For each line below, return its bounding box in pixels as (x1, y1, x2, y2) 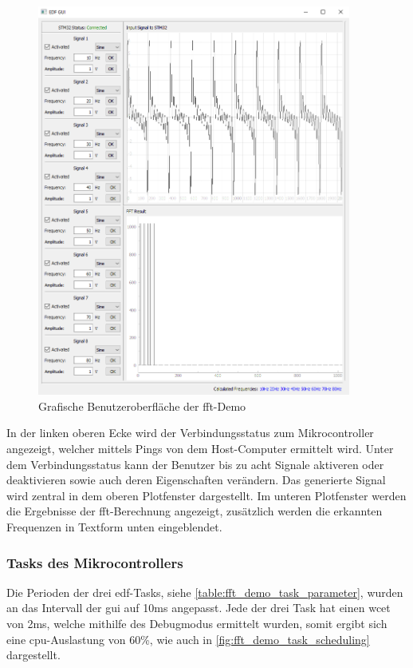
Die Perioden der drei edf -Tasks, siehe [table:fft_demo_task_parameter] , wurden (6, 583, 403, 600)
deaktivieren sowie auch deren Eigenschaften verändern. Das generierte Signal (6, 471, 386, 488)
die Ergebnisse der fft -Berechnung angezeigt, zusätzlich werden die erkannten (6, 503, 383, 519)
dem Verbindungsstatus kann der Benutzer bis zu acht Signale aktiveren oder (6, 455, 384, 472)
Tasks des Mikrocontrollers (6, 552, 183, 572)
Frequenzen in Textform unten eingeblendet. (6, 519, 222, 535)
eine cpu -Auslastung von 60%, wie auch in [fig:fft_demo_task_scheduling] (6, 630, 370, 647)
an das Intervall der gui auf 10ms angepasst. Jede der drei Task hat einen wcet (6, 599, 391, 616)
